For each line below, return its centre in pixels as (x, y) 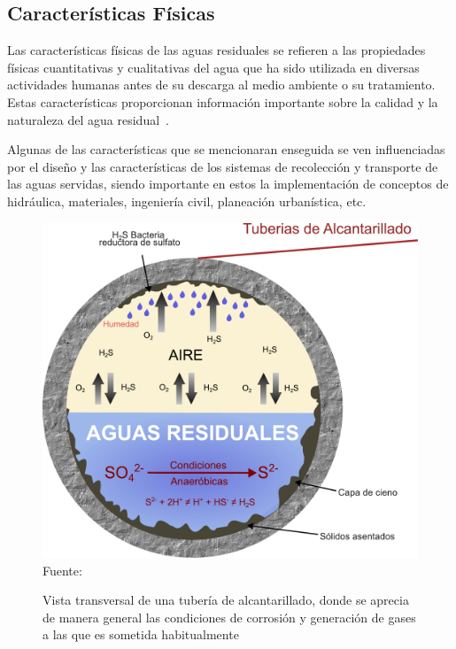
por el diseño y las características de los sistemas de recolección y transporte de (223, 166)
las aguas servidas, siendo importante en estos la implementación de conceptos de (228, 184)
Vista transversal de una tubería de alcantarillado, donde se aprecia (226, 600)
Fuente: (62, 570)
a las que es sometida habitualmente (141, 634)
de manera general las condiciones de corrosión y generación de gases (229, 617)
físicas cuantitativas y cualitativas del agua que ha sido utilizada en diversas (213, 67)
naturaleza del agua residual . (88, 119)
